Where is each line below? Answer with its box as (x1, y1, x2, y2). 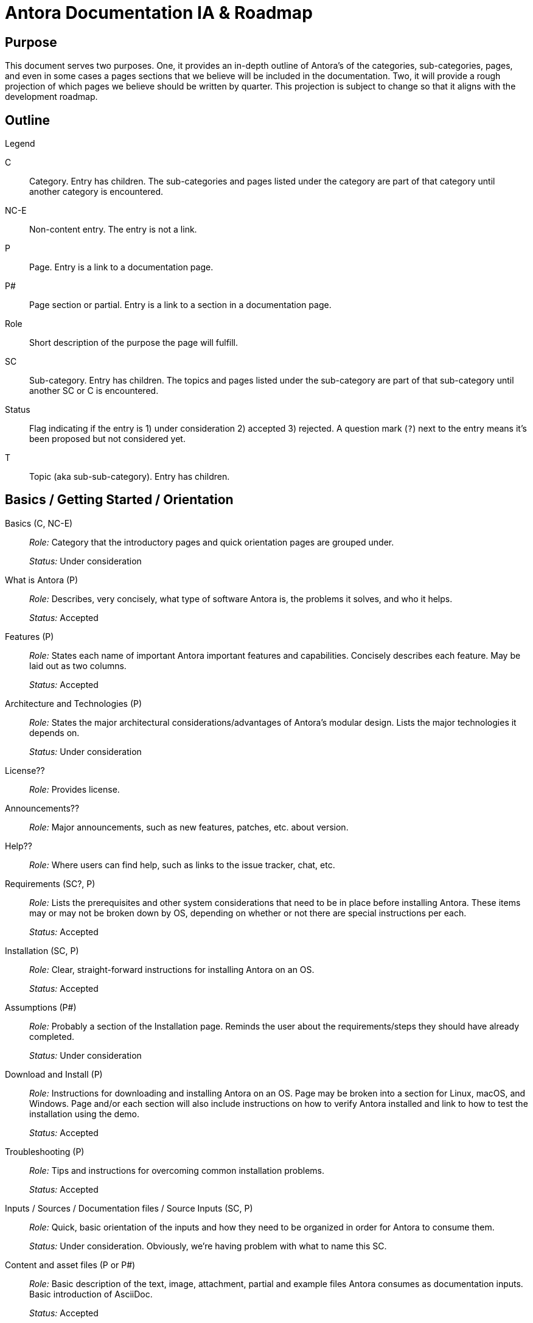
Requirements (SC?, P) (5, 878, 96, 889)
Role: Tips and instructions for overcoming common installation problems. (29, 1165, 325, 1176)
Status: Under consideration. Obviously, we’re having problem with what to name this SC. (29, 1240, 387, 1251)
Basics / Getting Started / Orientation (5, 492, 234, 508)
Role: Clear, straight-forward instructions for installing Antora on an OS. (29, 964, 315, 975)
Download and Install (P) (5, 1069, 103, 1079)
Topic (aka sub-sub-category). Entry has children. (29, 471, 230, 482)
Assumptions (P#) (5, 1002, 77, 1012)
